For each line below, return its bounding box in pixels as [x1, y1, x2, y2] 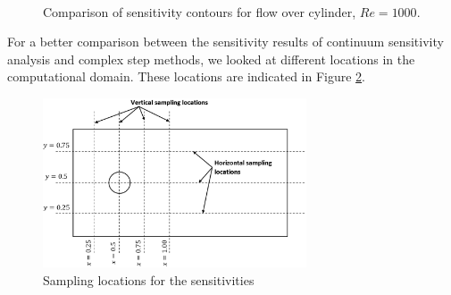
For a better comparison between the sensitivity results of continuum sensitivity [7, 32, 444, 51]
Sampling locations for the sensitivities [43, 270, 255, 289]
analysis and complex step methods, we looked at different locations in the [7, 49, 415, 68]
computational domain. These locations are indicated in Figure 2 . [7, 67, 366, 86]
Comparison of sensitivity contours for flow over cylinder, [43, 2, 356, 21]
